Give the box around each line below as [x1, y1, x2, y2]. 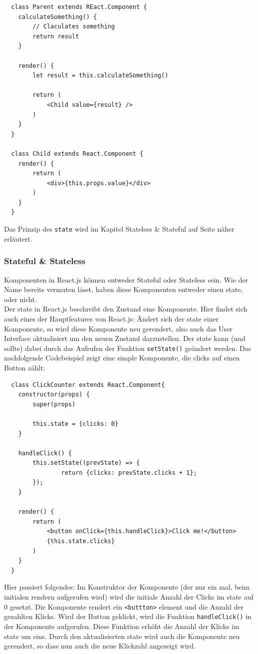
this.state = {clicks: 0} [32, 420, 119, 427]
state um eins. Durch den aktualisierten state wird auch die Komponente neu [4, 631, 240, 641]
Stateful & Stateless [4, 255, 85, 267]
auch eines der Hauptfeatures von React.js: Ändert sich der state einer [4, 313, 219, 324]
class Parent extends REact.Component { [11, 3, 147, 10]
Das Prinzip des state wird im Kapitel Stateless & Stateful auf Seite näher [4, 224, 235, 234]
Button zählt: [4, 362, 45, 372]
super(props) [32, 400, 76, 408]
